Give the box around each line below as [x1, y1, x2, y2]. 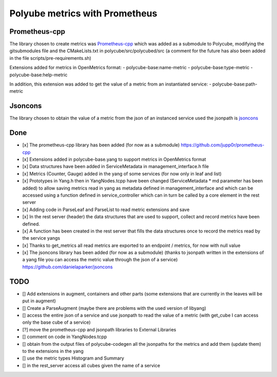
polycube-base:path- [212, 81, 258, 87]
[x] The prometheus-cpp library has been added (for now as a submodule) [22, 142, 180, 148]
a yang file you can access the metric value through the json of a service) [22, 257, 178, 263]
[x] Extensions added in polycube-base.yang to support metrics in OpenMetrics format [22, 156, 206, 162]
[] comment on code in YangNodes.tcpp [22, 333, 107, 340]
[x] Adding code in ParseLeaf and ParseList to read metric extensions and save [22, 206, 190, 213]
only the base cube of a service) [22, 319, 91, 325]
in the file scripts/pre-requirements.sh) [9, 55, 92, 61]
